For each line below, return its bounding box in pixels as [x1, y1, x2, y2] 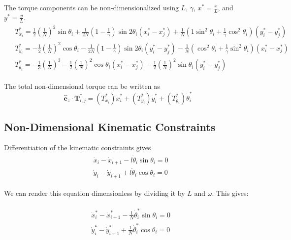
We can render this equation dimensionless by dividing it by [4, 188, 185, 198]
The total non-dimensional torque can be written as [4, 81, 160, 91]
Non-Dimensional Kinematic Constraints [4, 119, 216, 134]
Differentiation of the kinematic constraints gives [4, 142, 151, 152]
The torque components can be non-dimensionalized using [4, 2, 179, 12]
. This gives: [212, 188, 249, 198]
